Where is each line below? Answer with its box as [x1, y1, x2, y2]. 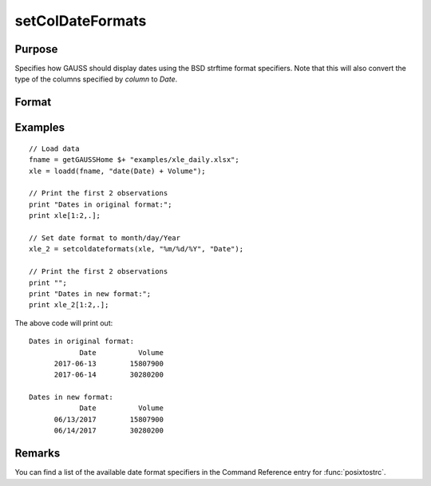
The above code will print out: [14, 318, 113, 327]
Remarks [14, 447, 61, 460]
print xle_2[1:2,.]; [29, 300, 109, 310]
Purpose [14, 42, 58, 56]
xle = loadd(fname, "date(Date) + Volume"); [29, 166, 207, 176]
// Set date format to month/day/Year [29, 234, 181, 243]
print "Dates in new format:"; [29, 289, 152, 298]
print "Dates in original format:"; [29, 200, 172, 209]
